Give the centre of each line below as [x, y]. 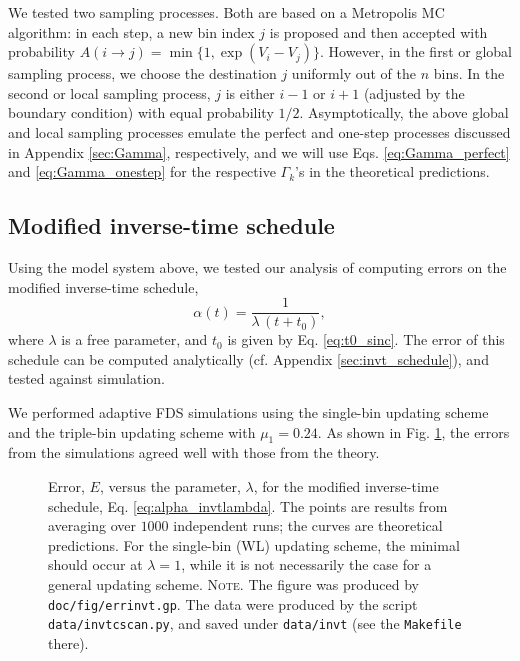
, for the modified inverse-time [346, 485]
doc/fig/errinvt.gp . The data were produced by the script [233, 603]
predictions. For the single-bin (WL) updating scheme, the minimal [254, 544]
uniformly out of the [353, 73]
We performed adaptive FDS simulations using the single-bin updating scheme [248, 411]
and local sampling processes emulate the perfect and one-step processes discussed [259, 131]
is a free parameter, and [134, 339]
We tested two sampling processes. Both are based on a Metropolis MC [226, 12]
